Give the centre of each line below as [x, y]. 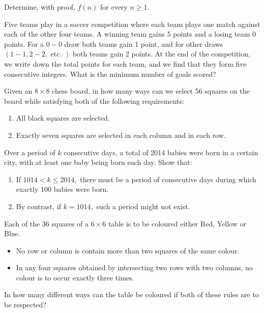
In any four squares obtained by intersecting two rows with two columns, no [135, 267]
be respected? [25, 305]
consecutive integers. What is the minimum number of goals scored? [110, 74]
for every [114, 7]
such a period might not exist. [143, 206]
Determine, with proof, [40, 7]
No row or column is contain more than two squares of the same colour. [128, 250]
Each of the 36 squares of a [47, 223]
